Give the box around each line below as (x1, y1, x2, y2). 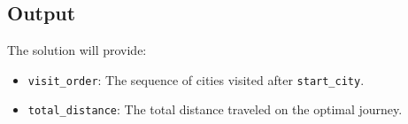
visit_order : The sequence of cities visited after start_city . (27, 70, 365, 89)
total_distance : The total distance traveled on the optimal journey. (27, 100, 403, 119)
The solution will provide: (7, 41, 147, 59)
